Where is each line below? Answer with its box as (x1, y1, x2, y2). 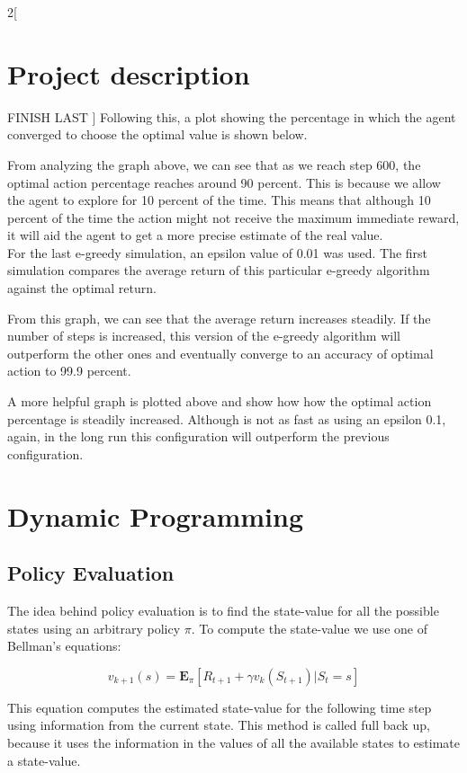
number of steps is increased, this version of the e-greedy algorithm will (7, 326, 400, 345)
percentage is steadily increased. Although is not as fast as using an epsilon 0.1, (7, 409, 446, 428)
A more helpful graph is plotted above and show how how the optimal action (7, 392, 432, 411)
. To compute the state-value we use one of (191, 618, 427, 637)
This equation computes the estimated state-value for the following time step (7, 697, 432, 716)
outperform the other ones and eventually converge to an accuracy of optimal (7, 343, 434, 362)
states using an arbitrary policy (7, 618, 181, 637)
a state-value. (7, 751, 81, 769)
